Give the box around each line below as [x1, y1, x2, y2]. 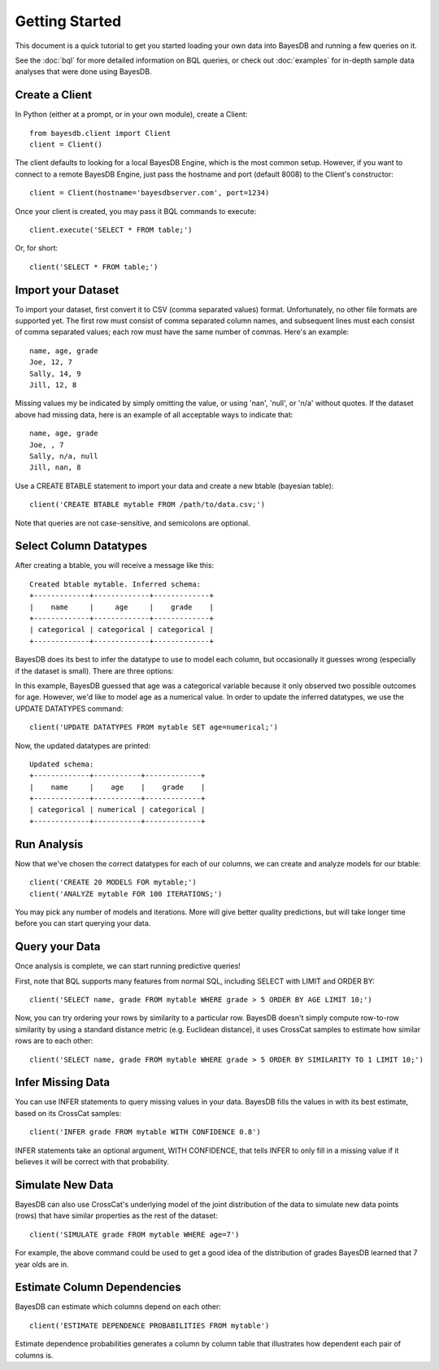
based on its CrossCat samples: [15, 1108, 122, 1118]
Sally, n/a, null [29, 452, 98, 460]
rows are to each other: [15, 1036, 93, 1045]
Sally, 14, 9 [29, 369, 81, 378]
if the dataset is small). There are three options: [15, 665, 174, 675]
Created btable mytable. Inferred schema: [29, 579, 202, 589]
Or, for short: [15, 243, 59, 253]
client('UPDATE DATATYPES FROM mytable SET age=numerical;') [29, 722, 278, 732]
